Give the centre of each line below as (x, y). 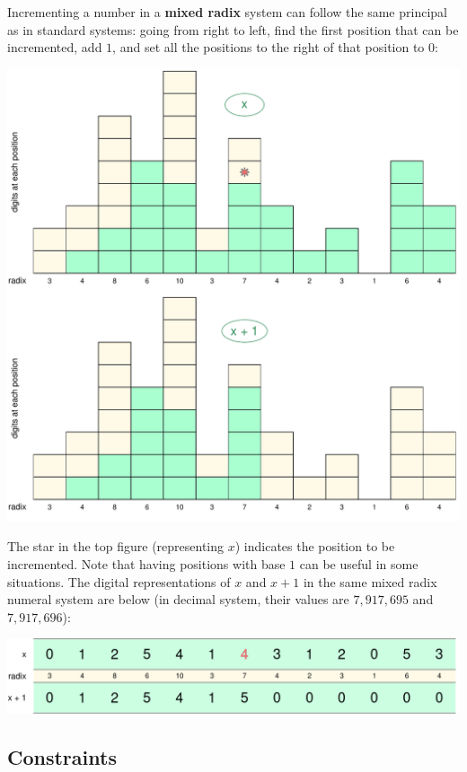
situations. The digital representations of (119, 581)
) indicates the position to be (315, 546)
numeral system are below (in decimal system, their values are (178, 599)
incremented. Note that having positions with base (146, 563)
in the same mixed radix (370, 581)
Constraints (62, 757)
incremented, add (55, 47)
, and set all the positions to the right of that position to (269, 47)
